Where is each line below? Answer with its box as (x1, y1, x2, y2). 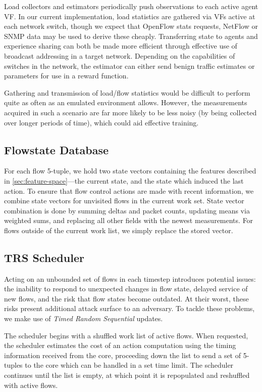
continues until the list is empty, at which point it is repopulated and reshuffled (4, 370, 250, 380)
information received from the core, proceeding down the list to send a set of (4, 350, 241, 360)
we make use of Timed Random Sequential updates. (4, 313, 163, 324)
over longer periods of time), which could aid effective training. (4, 117, 199, 127)
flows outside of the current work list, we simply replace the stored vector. (4, 225, 233, 235)
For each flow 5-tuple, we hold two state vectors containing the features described (4, 165, 256, 176)
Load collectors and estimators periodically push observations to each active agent (4, 1, 258, 11)
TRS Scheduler (4, 249, 84, 265)
